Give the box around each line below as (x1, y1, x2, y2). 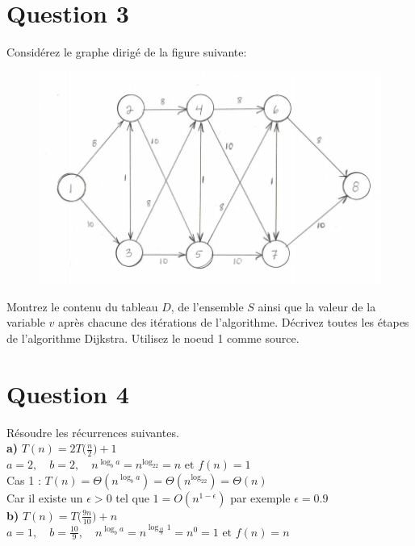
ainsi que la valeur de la (258, 298, 376, 315)
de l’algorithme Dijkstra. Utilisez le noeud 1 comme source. (6, 329, 300, 346)
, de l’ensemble (170, 298, 244, 315)
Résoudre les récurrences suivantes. (6, 423, 179, 440)
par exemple (230, 489, 291, 506)
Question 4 (6, 377, 129, 410)
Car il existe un (6, 489, 83, 506)
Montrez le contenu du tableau (6, 298, 158, 315)
